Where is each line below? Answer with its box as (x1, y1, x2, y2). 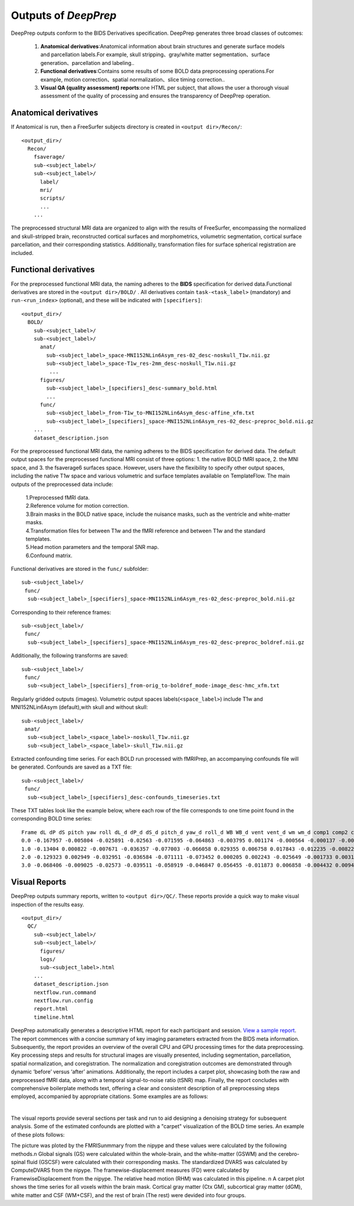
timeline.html (33, 1014, 75, 1021)
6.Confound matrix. (25, 552, 73, 559)
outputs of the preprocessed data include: (11, 481, 113, 488)
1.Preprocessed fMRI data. (25, 493, 90, 501)
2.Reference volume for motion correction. (25, 502, 129, 509)
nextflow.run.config (33, 997, 93, 1004)
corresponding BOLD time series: (11, 815, 92, 822)
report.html (33, 1005, 68, 1012)
